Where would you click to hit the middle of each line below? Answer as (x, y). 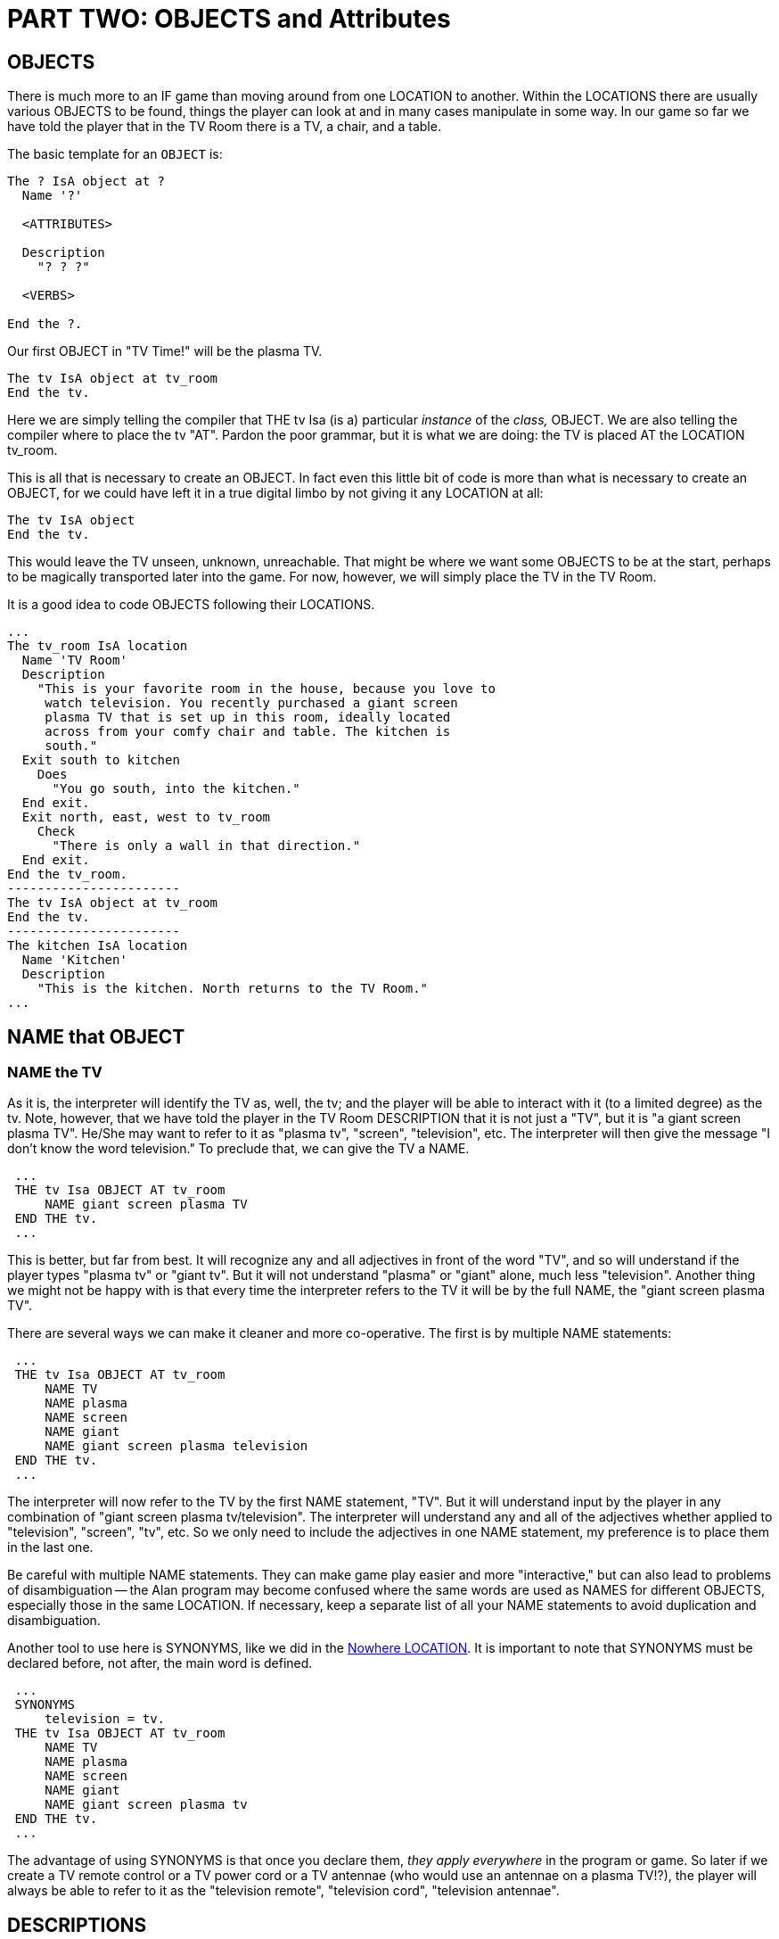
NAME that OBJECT (96, 1036)
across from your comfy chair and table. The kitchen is (248, 732)
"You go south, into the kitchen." (176, 789)
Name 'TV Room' (74, 660)
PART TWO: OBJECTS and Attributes (229, 19)
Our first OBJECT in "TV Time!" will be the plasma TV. (165, 351)
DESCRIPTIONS (77, 1925)
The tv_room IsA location (98, 646)
